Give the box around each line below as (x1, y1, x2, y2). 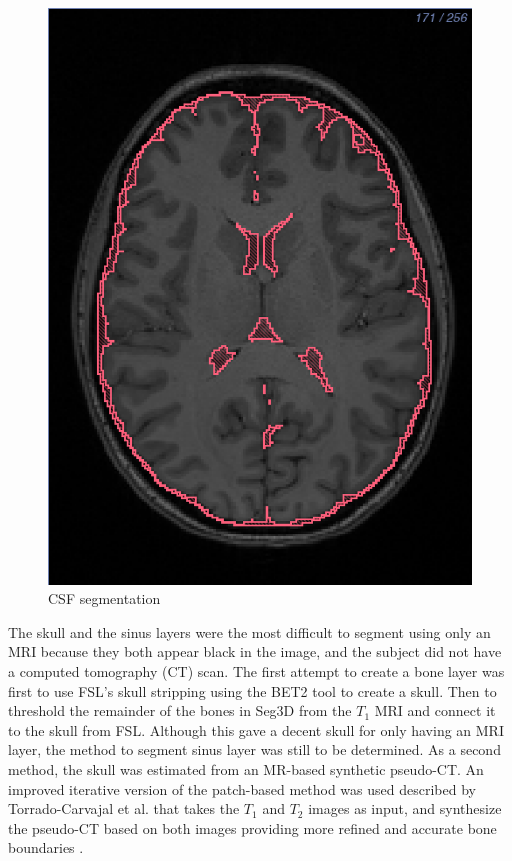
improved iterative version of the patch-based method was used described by (8, 778, 476, 799)
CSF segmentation (48, 588, 161, 609)
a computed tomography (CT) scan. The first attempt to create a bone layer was (8, 660, 505, 681)
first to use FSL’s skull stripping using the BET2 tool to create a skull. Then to (8, 680, 497, 701)
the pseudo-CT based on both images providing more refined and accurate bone (8, 817, 497, 838)
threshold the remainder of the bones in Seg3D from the (8, 700, 352, 721)
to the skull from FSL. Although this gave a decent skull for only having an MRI (8, 719, 504, 740)
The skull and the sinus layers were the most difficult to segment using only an (8, 621, 491, 642)
